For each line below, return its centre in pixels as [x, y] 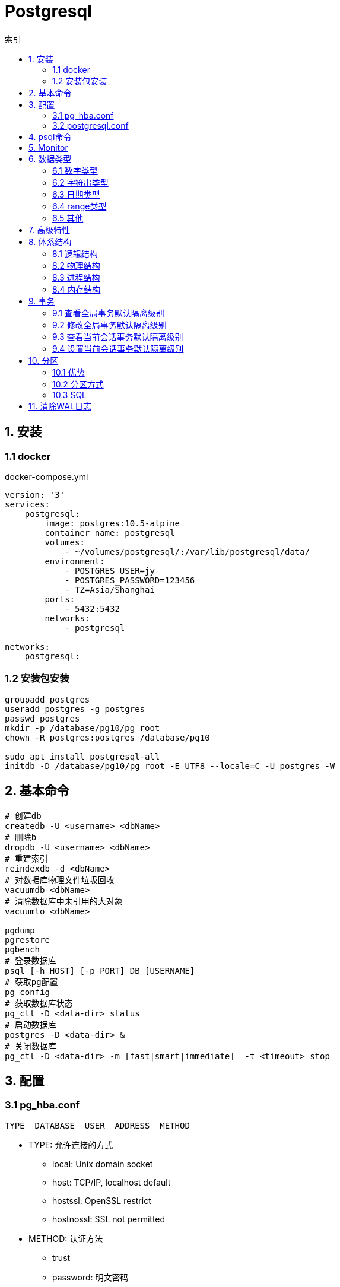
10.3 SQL [70, 395]
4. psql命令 [50, 136]
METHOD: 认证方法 [66, 1238]
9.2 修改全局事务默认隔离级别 [109, 325]
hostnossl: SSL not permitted [109, 1219]
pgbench [23, 949]
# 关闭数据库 [31, 1046]
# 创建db [23, 816]
